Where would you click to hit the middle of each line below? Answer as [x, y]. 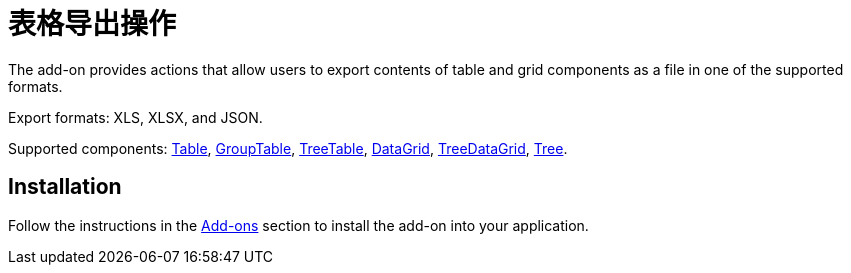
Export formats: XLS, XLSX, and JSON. [135, 117]
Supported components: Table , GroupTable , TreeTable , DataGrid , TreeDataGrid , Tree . [288, 148]
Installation [65, 187]
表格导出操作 [92, 24]
